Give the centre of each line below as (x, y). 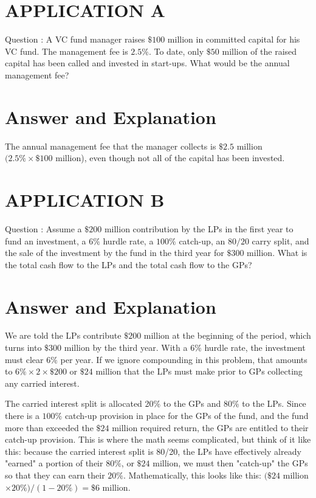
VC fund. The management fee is (67, 51)
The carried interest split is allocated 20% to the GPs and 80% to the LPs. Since (156, 403)
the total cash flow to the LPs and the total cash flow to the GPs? (129, 264)
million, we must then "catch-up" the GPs (230, 463)
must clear (24, 359)
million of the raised (259, 51)
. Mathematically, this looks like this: (192, 475)
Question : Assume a (43, 228)
